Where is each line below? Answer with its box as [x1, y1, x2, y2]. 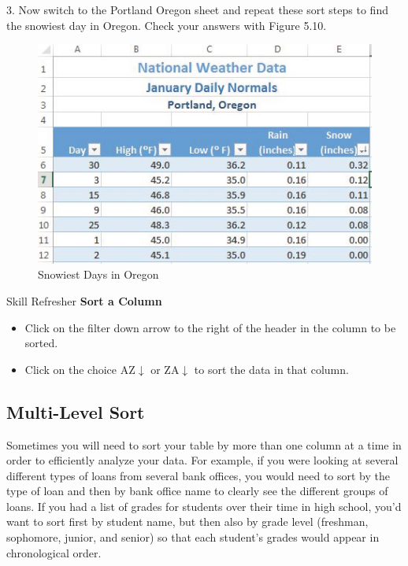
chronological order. [6, 544, 102, 560]
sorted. [24, 335, 58, 351]
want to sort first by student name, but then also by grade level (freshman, [6, 513, 369, 530]
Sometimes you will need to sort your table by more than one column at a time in [6, 436, 402, 453]
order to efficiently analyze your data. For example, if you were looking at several [6, 452, 399, 468]
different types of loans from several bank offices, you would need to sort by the [6, 467, 391, 483]
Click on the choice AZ [24, 361, 135, 377]
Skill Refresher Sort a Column [6, 292, 162, 309]
